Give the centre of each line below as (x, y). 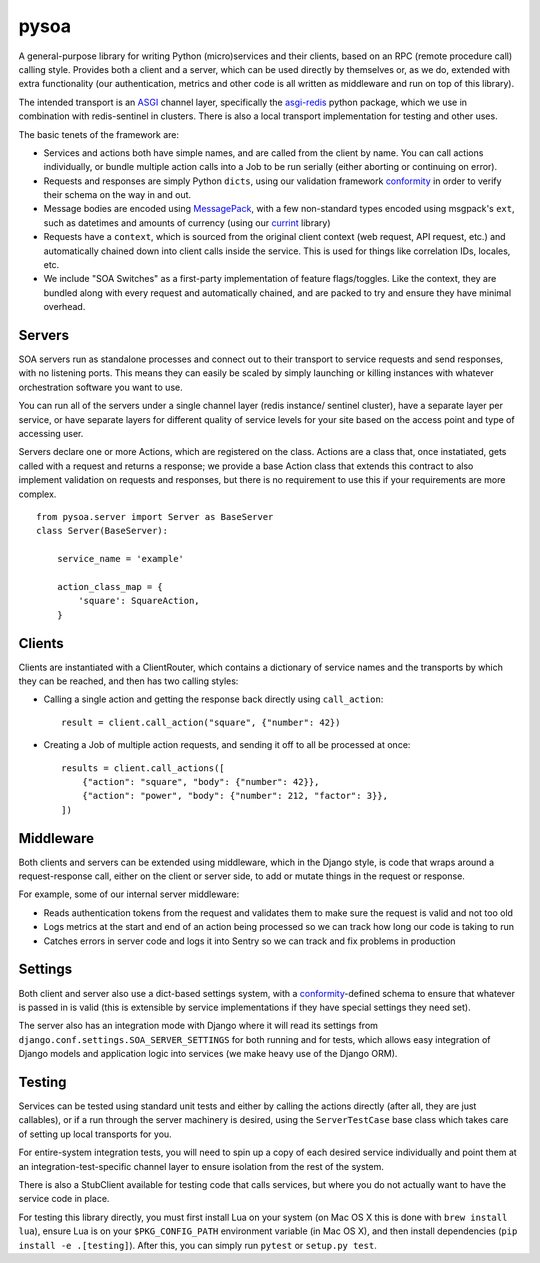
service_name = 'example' (120, 559)
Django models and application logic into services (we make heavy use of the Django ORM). (208, 1054)
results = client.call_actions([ (143, 768)
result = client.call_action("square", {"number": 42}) (201, 722)
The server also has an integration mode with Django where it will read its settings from (198, 1026)
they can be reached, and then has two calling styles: (128, 681)
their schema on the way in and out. (117, 195)
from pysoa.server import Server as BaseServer (155, 516)
